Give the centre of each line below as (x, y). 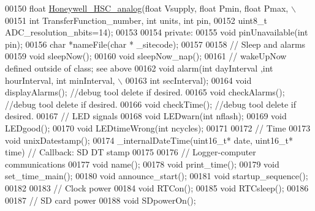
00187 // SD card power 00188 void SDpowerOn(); (101, 200)
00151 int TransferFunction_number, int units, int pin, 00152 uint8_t (136, 20)
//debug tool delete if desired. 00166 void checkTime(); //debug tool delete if (150, 104)
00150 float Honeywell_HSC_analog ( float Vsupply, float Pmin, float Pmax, (147, 8)
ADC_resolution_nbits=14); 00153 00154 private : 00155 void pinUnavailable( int (157, 32)
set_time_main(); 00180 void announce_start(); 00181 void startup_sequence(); (157, 176)
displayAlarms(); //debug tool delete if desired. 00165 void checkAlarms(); (145, 92)
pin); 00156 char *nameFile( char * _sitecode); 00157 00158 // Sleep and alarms (155, 44)
